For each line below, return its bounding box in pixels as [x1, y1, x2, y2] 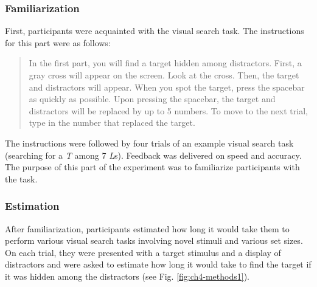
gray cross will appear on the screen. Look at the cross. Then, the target [29, 69, 299, 81]
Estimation [5, 198, 60, 213]
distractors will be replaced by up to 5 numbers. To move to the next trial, [29, 104, 308, 117]
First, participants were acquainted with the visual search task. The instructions [5, 24, 304, 37]
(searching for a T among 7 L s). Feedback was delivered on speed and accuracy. [5, 148, 302, 161]
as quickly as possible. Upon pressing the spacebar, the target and [29, 92, 276, 105]
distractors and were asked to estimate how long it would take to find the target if [5, 258, 312, 271]
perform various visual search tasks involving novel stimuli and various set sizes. [5, 234, 303, 247]
